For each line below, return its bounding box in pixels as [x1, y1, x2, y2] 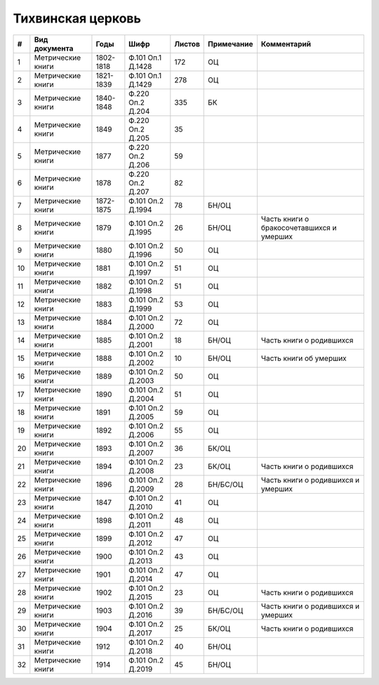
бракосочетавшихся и [260, 222, 337, 232]
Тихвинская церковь [13, 11, 142, 26]
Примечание [208, 39, 253, 49]
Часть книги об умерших [260, 353, 347, 363]
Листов [174, 39, 200, 49]
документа [34, 43, 74, 53]
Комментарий [260, 39, 312, 49]
